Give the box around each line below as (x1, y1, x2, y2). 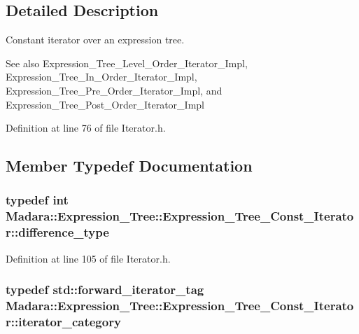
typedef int (6, 191, 69, 209)
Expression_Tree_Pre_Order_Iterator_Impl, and (6, 83, 223, 97)
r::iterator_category (6, 312, 121, 330)
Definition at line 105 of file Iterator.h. (6, 251, 171, 265)
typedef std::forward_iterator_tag (6, 281, 204, 298)
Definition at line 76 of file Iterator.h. (6, 120, 166, 135)
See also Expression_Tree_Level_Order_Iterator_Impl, (6, 55, 248, 70)
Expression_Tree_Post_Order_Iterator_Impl (6, 97, 204, 111)
